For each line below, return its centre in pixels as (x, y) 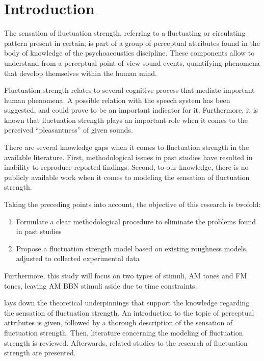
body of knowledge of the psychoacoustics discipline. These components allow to (129, 53)
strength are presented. (40, 353)
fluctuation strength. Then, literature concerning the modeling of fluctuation (124, 332)
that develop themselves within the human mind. (81, 73)
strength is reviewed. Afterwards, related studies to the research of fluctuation (126, 342)
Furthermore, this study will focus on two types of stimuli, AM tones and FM (126, 275)
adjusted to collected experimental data (78, 258)
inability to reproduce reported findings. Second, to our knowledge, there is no (126, 167)
